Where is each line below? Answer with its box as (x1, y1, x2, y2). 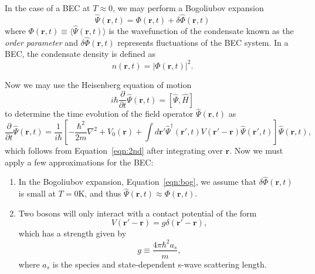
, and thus (84, 187, 121, 199)
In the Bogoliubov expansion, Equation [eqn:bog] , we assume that (18, 175, 256, 188)
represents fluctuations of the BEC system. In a (117, 36, 289, 48)
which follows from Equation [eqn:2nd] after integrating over (5, 144, 223, 156)
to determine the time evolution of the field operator (5, 107, 194, 120)
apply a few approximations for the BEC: (5, 155, 154, 168)
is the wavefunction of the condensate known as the (109, 25, 294, 37)
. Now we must (229, 144, 283, 156)
